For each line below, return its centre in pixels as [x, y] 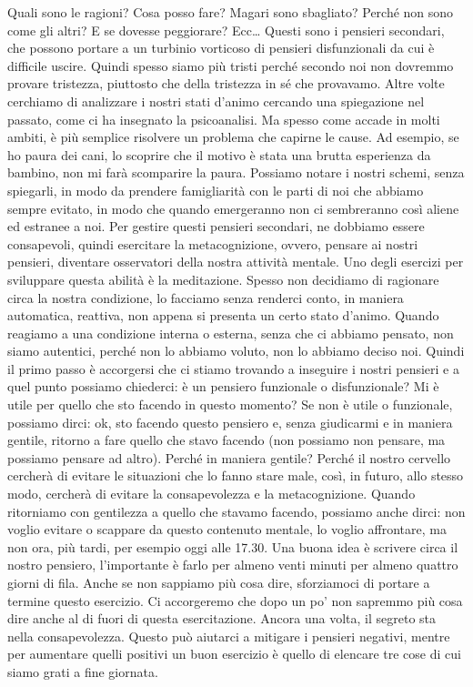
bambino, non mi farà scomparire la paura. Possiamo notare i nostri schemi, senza [236, 172]
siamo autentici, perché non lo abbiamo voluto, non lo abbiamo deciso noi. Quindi [236, 351]
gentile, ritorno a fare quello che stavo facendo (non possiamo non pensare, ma [226, 440]
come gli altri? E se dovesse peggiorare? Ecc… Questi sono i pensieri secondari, [226, 30]
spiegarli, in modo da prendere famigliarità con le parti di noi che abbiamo [216, 190]
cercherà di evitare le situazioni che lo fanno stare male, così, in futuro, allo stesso [236, 475]
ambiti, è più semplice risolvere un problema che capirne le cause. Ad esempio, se [233, 137]
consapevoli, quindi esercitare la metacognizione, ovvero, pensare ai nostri [213, 243]
